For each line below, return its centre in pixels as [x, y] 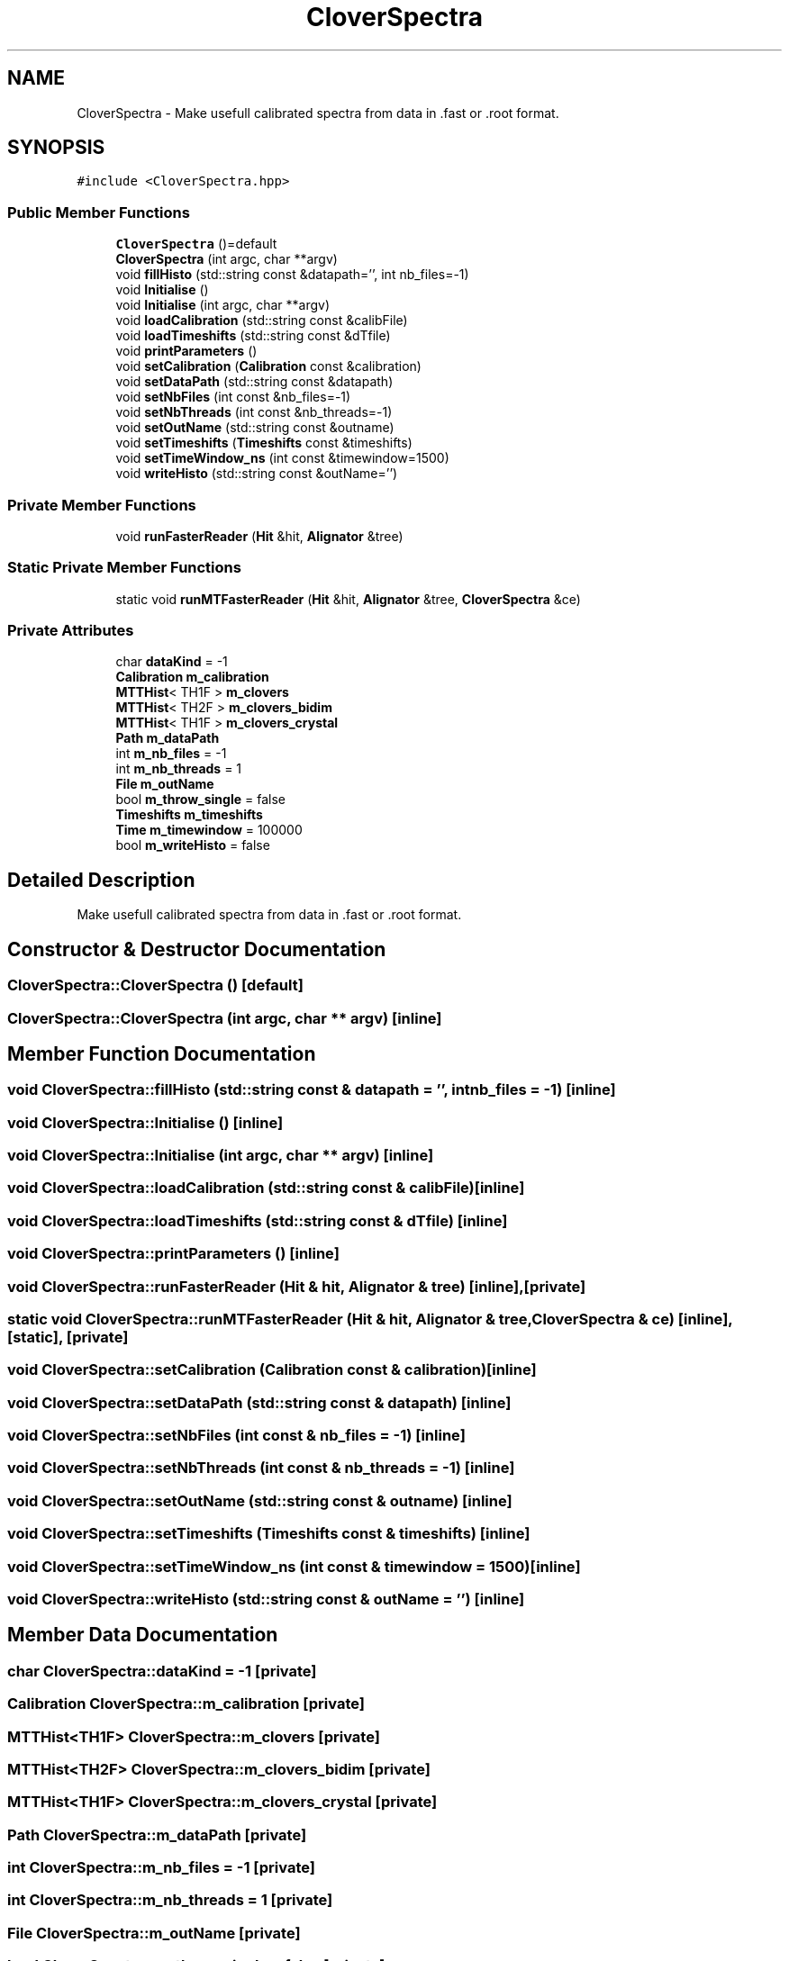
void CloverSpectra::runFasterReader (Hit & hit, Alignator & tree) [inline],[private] [297, 1286]
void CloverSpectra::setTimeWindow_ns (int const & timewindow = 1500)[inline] [294, 1566]
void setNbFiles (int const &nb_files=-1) [233, 397]
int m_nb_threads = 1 [179, 769]
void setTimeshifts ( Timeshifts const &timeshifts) [264, 443]
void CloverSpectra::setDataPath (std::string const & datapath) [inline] [259, 1402]
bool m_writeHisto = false [193, 845]
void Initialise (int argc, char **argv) [223, 305]
